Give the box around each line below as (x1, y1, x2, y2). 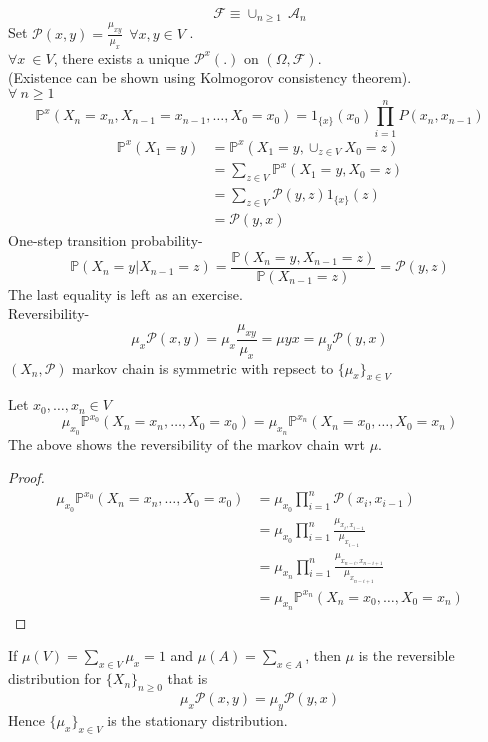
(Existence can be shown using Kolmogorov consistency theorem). (8, 67, 412, 88)
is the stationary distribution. (107, 709, 288, 730)
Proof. (8, 467, 45, 488)
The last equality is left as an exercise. (8, 283, 243, 304)
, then (305, 645, 341, 666)
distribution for (8, 668, 102, 689)
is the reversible (358, 645, 455, 666)
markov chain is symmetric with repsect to (72, 357, 334, 378)
